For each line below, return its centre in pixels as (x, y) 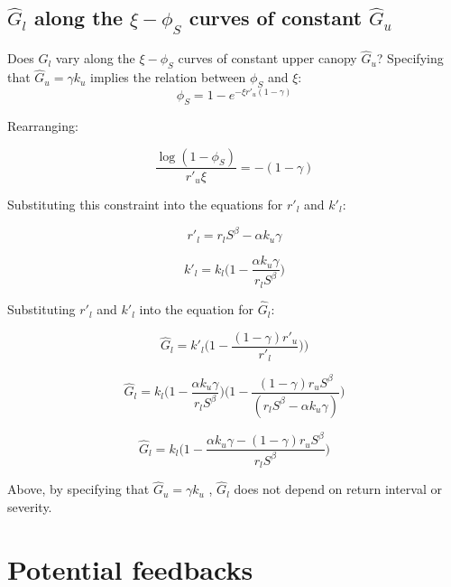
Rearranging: (43, 125)
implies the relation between (168, 77)
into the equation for (197, 309)
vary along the (95, 58)
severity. (30, 506)
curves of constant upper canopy (267, 58)
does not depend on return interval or (338, 489)
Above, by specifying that (78, 489)
